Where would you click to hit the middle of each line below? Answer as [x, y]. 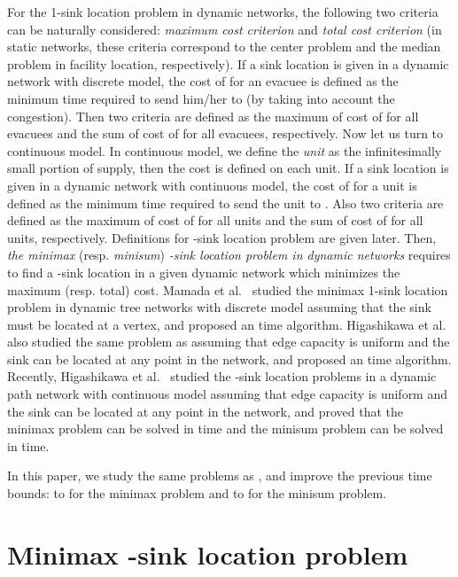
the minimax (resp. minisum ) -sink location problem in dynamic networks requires [229, 255]
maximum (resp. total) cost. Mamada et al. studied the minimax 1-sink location [228, 289]
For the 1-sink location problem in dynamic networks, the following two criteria [223, 12]
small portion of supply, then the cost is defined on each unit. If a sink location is [228, 168]
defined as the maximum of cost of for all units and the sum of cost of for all [215, 220]
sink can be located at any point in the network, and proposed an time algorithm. [229, 359]
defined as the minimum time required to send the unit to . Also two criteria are [225, 203]
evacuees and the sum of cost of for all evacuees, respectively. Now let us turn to [225, 133]
